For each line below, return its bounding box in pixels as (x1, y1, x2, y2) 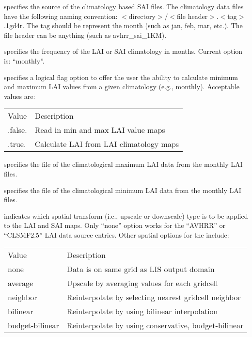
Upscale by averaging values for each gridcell (66, 277, 218, 289)
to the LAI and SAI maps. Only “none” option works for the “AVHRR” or (4, 220, 226, 230)
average (8, 277, 33, 289)
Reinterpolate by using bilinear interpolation (66, 305, 218, 317)
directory (128, 11, 156, 21)
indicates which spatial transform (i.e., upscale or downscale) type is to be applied (4, 210, 248, 221)
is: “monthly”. (4, 55, 45, 65)
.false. (8, 124, 27, 136)
